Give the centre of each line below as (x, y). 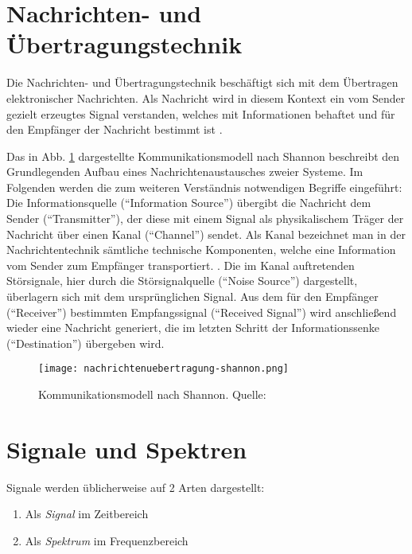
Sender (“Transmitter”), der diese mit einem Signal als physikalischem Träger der (205, 218)
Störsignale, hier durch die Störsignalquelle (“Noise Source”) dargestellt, (182, 281)
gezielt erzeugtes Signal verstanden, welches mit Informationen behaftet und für (201, 113)
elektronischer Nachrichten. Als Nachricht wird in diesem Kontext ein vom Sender (206, 98)
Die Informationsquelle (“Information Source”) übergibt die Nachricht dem (189, 203)
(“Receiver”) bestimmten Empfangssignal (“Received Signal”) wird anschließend (202, 312)
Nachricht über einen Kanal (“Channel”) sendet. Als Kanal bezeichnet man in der (206, 234)
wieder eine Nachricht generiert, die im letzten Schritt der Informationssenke (193, 328)
